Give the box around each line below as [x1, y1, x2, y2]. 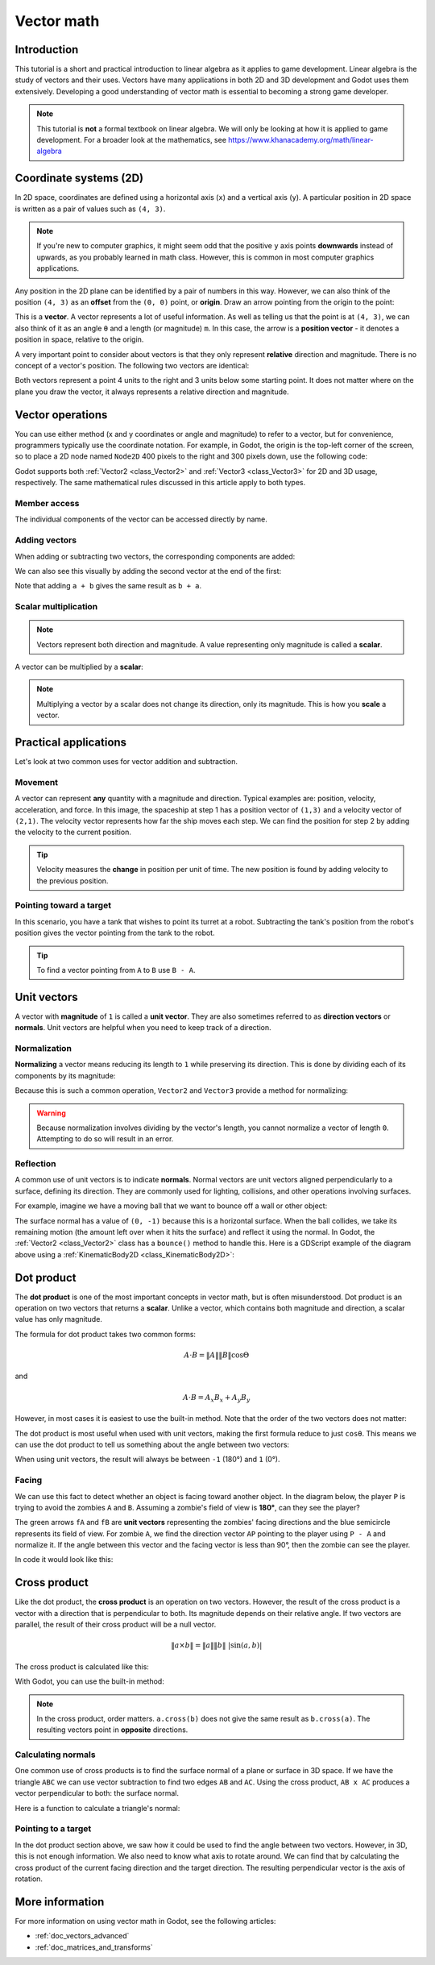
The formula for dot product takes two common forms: [14, 1329, 197, 1339]
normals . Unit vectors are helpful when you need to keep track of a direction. [14, 1023, 271, 1032]
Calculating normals [14, 1749, 96, 1760]
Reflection [14, 1158, 56, 1169]
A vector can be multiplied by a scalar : [14, 662, 144, 672]
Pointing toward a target [14, 899, 112, 911]
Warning [36, 1108, 66, 1118]
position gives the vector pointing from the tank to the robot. [14, 928, 215, 938]
